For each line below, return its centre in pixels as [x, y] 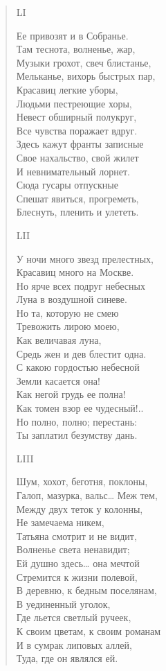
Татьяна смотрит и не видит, [76, 535]
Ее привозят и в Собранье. [72, 35]
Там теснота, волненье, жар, [76, 49]
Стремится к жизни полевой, [77, 576]
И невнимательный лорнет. [73, 171]
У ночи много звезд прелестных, [85, 258]
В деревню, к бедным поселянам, [86, 590]
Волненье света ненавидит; [73, 549]
